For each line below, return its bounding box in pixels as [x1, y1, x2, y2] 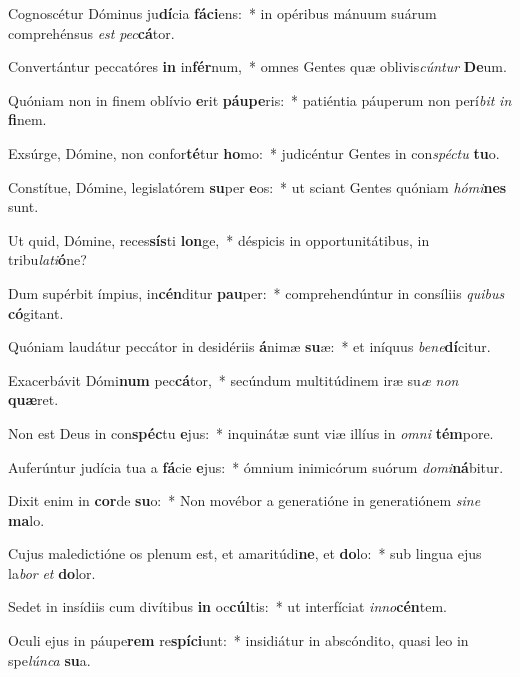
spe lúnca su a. [8, 649, 91, 670]
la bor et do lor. [8, 562, 96, 583]
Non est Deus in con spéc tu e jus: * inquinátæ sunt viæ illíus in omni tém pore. [8, 422, 494, 443]
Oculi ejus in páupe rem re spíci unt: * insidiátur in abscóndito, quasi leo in [8, 630, 469, 651]
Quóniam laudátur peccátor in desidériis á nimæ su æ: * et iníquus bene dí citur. [8, 336, 491, 357]
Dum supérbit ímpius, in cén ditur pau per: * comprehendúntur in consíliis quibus [8, 282, 505, 303]
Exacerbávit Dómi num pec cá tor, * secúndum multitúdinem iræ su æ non [8, 369, 459, 390]
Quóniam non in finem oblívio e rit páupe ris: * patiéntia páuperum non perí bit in [8, 89, 512, 110]
